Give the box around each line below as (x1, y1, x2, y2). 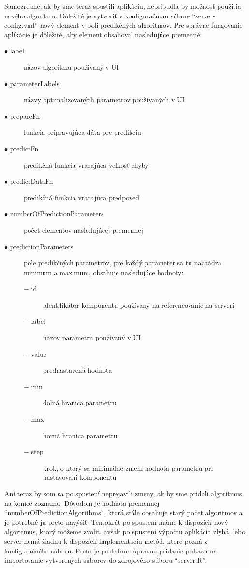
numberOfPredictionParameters (10, 209, 104, 219)
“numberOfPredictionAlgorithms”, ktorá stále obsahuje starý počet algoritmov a (4, 507, 243, 518)
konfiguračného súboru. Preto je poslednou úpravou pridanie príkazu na (4, 545, 217, 555)
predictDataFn (10, 176, 53, 186)
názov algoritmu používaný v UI (24, 62, 119, 72)
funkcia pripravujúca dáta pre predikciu (24, 127, 141, 137)
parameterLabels (10, 78, 59, 88)
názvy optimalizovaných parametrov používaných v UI (24, 95, 185, 105)
